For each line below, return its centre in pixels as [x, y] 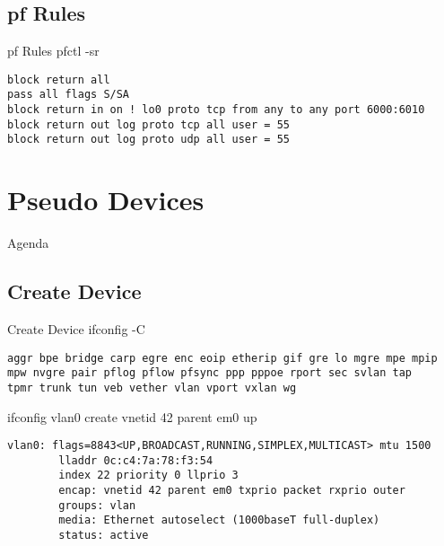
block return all [59, 79]
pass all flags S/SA [69, 95]
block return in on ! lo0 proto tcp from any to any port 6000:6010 [216, 110]
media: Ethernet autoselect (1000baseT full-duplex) [219, 520]
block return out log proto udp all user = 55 [148, 140]
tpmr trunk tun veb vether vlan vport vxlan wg [152, 387]
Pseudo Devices [106, 200]
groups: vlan [97, 505]
